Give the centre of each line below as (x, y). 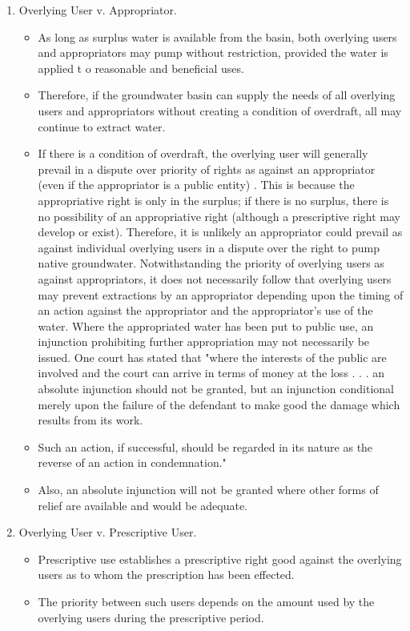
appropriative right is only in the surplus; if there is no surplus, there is (213, 200)
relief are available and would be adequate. (143, 505)
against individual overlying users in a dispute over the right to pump (209, 247)
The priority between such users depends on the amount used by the (206, 601)
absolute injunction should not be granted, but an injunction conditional (216, 389)
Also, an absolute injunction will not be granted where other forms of (208, 490)
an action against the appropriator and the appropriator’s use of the (205, 310)
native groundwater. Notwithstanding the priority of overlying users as (211, 263)
